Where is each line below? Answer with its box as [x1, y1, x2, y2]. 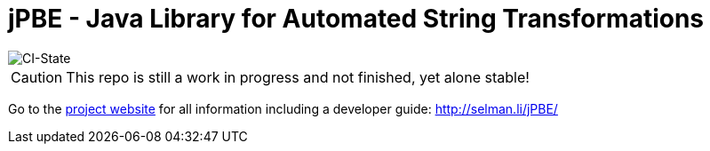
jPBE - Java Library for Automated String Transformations [8, 4, 705, 34]
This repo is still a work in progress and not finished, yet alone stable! [66, 68, 530, 86]
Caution [11, 68, 63, 86]
